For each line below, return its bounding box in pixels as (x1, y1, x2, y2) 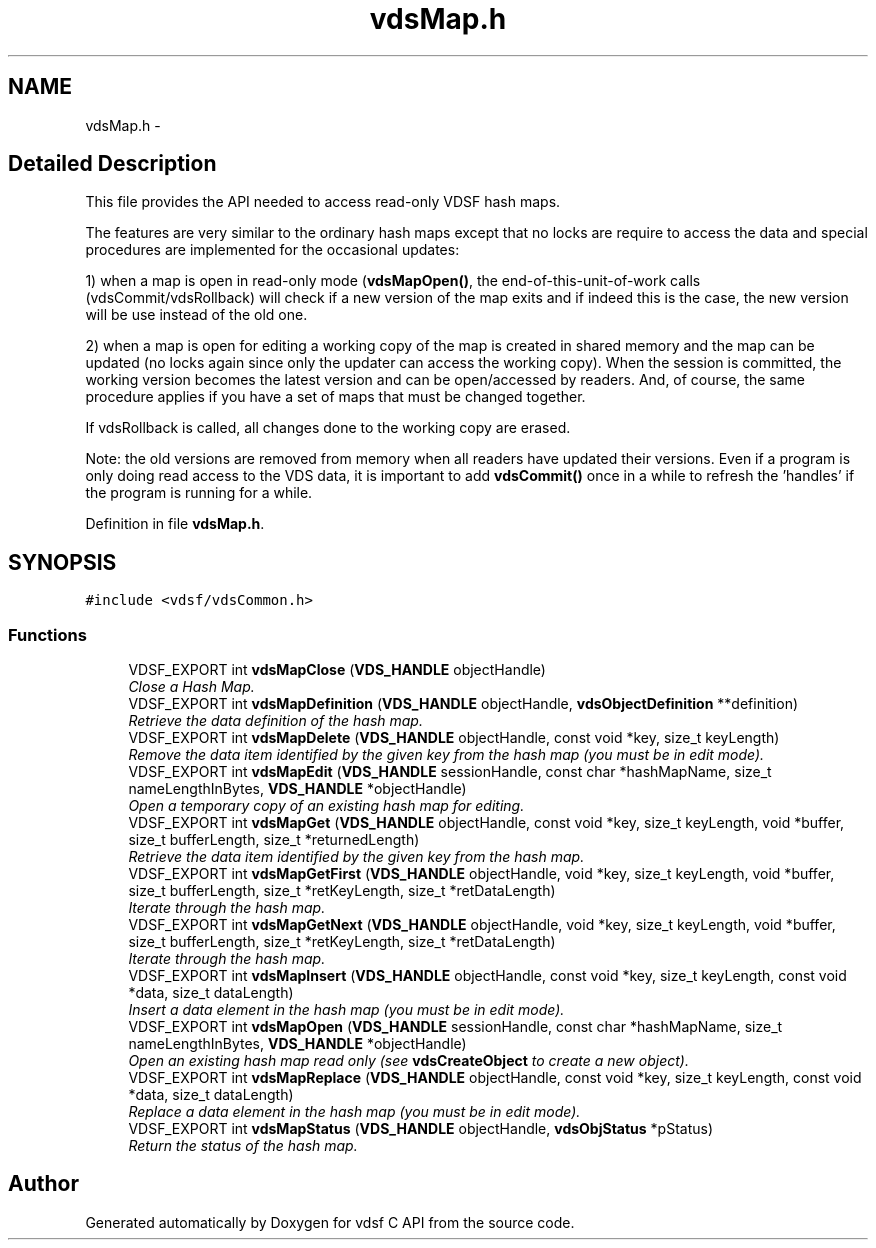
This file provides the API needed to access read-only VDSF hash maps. (85, 193, 561, 211)
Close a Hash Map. (128, 678, 255, 696)
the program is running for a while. (85, 484, 313, 502)
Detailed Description (8, 151, 217, 177)
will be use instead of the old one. (85, 306, 308, 324)
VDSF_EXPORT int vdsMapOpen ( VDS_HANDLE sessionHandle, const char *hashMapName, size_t (128, 1018, 783, 1036)
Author (8, 1171, 79, 1197)
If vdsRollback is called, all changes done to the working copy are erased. (85, 419, 571, 437)
